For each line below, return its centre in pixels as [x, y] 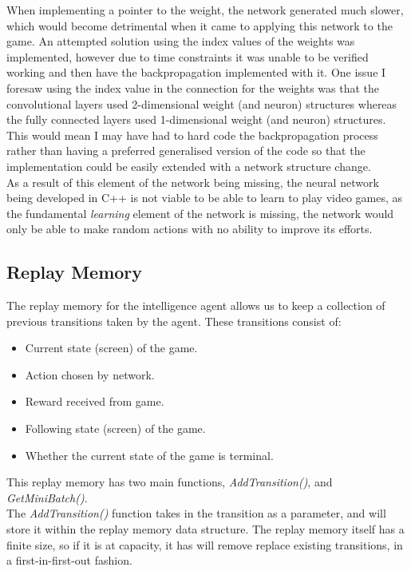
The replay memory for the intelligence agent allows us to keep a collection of [196, 305]
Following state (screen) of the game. [115, 428]
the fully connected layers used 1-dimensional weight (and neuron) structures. [196, 119]
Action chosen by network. [90, 374]
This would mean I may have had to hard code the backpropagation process [192, 135]
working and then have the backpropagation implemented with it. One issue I [196, 72]
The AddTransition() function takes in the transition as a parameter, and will [196, 513]
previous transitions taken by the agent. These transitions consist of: [174, 321]
